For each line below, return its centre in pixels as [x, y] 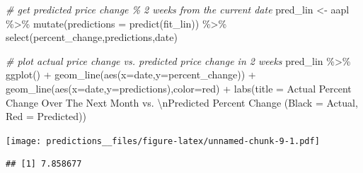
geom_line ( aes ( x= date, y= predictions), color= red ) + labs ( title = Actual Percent [179, 88]
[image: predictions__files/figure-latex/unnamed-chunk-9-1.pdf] [163, 141]
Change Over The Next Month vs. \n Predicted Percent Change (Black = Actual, [182, 102]
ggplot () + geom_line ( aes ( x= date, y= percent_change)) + [131, 74]
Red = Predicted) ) [46, 116]
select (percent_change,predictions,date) [92, 37]
